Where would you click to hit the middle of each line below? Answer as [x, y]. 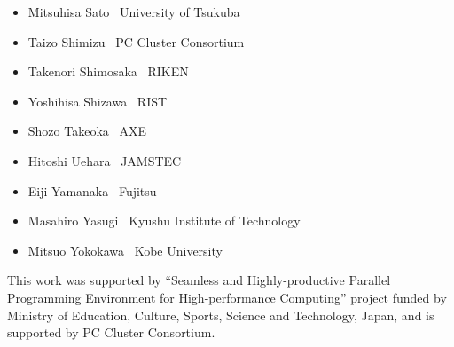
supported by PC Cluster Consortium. [111, 332]
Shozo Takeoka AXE [87, 131]
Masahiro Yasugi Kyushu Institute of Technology [164, 221]
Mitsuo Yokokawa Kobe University [125, 250]
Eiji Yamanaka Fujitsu [92, 190]
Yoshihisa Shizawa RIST [98, 101]
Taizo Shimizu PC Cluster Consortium [136, 41]
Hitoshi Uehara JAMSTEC [105, 160]
